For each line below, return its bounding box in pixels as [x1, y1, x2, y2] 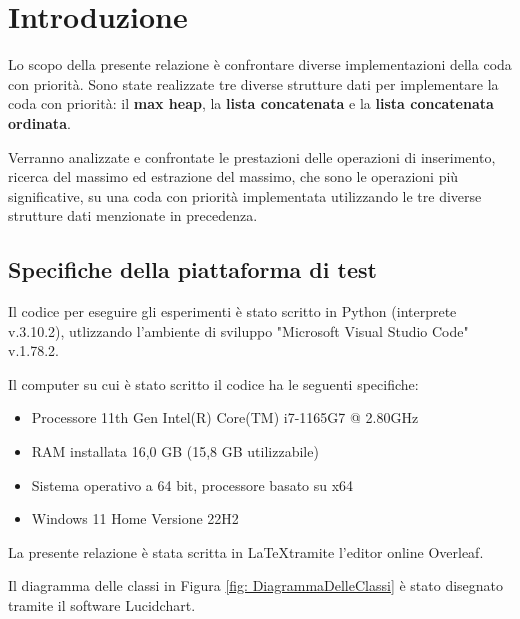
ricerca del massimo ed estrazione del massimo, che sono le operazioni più [8, 166, 459, 187]
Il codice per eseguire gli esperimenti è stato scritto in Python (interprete [8, 301, 457, 322]
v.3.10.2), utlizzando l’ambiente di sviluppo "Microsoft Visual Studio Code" [8, 320, 469, 341]
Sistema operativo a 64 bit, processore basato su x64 [31, 474, 354, 495]
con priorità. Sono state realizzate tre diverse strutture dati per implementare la [8, 73, 499, 94]
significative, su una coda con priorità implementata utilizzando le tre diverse [8, 185, 482, 206]
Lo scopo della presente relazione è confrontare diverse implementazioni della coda [8, 54, 512, 75]
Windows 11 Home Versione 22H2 [31, 508, 239, 529]
